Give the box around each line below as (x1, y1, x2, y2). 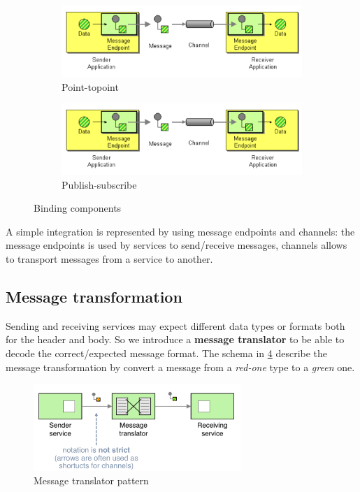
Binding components (34, 201, 122, 215)
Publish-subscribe (62, 177, 137, 191)
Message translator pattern (34, 473, 149, 488)
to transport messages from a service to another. (6, 252, 213, 266)
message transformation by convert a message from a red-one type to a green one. (6, 359, 355, 374)
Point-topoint (62, 79, 119, 94)
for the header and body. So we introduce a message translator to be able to (6, 332, 345, 347)
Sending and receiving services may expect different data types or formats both (6, 318, 345, 333)
